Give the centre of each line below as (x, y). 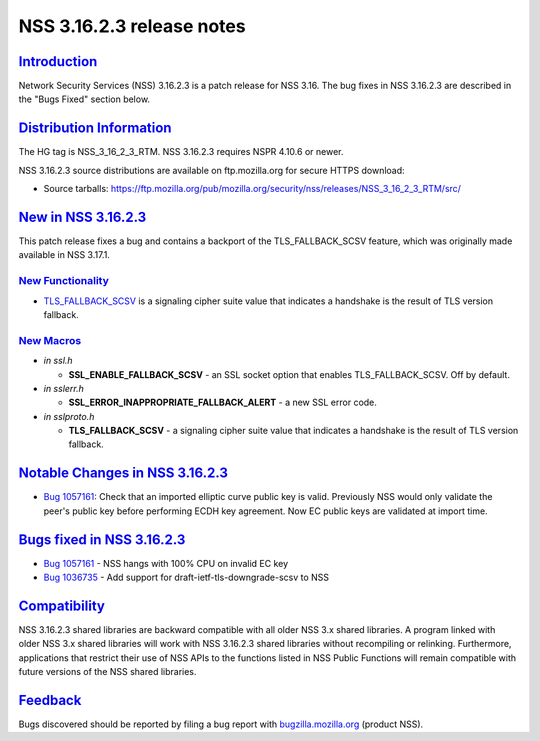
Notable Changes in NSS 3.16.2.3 (123, 473)
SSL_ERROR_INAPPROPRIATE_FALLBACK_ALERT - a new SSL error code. (222, 402)
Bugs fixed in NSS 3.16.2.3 (102, 539)
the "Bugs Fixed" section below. (84, 99)
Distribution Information (95, 128)
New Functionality (64, 281)
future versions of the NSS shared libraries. (107, 672)
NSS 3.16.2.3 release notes (132, 26)
